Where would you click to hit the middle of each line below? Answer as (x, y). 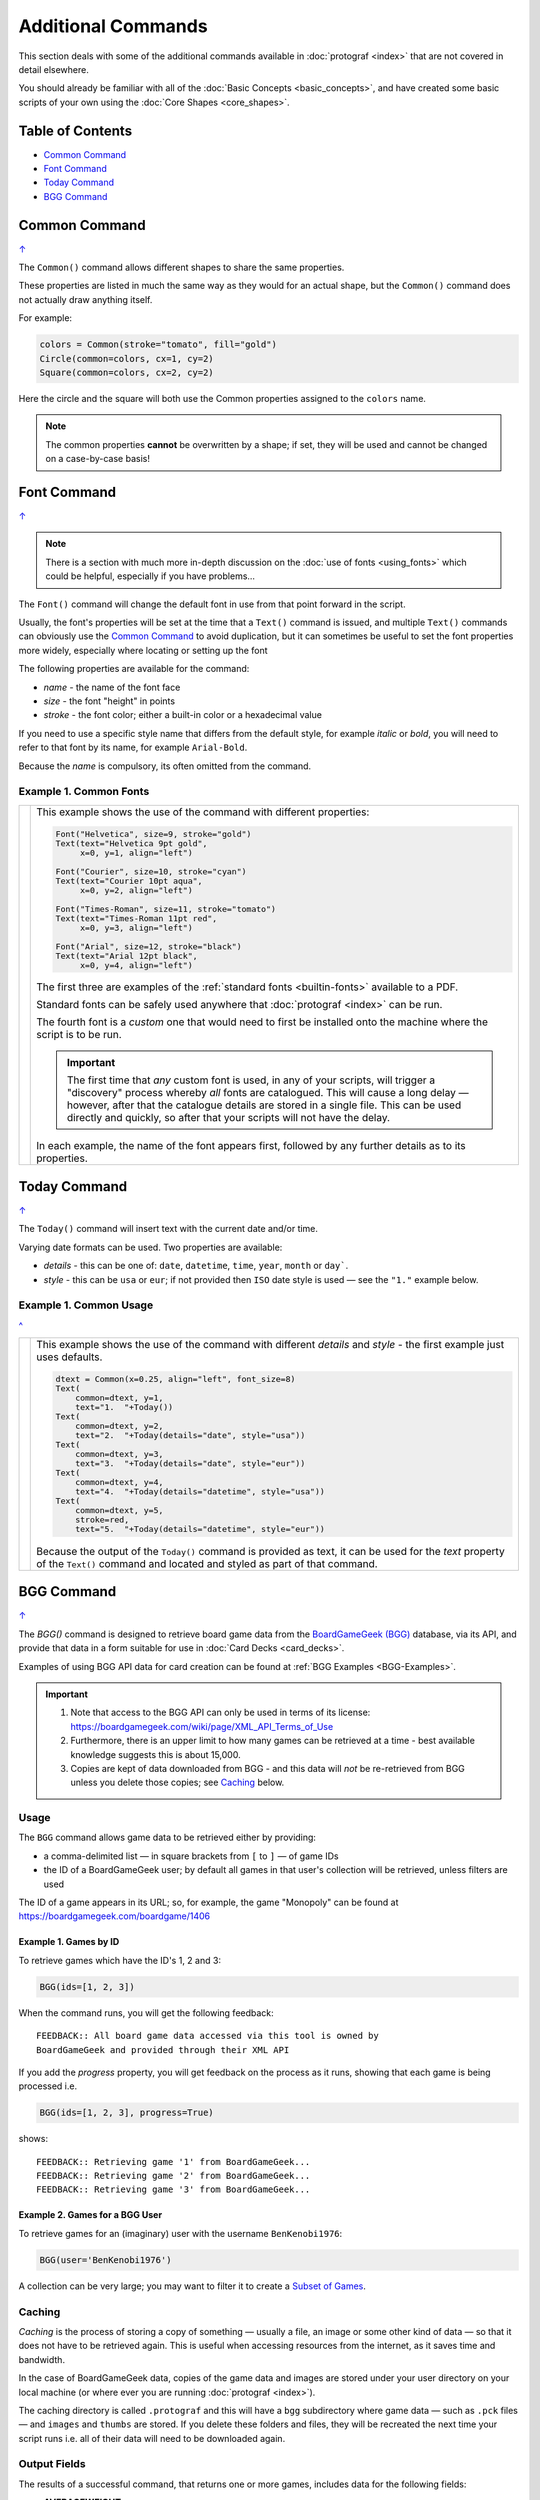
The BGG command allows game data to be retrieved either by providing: (167, 1837)
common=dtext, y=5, (119, 1510)
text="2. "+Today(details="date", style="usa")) (190, 1435)
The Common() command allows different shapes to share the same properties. (181, 267)
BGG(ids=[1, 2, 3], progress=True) (126, 2113)
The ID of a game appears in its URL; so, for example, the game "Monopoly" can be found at (208, 1902)
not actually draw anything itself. (85, 299)
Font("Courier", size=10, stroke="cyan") (151, 871)
